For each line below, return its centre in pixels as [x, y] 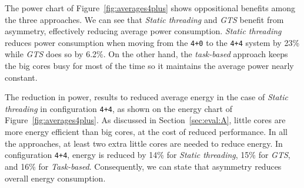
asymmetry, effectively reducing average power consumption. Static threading [143, 31]
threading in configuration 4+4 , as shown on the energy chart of [118, 108]
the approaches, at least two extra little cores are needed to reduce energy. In [144, 143]
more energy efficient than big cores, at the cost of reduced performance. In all [146, 132]
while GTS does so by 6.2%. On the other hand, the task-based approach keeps [146, 54]
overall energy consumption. [55, 178]
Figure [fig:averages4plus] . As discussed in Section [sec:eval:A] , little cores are [145, 120]
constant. [21, 77]
